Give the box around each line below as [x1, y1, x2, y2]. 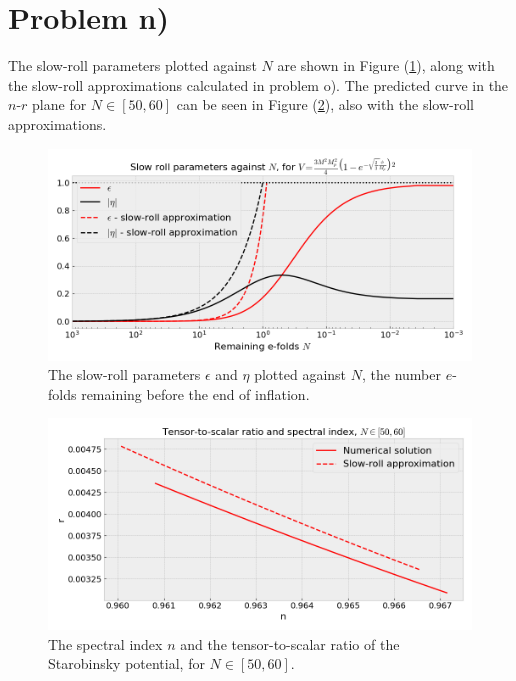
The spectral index [48, 633, 163, 654]
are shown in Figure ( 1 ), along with [277, 55, 495, 76]
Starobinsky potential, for [48, 653, 205, 674]
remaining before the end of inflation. [81, 383, 310, 404]
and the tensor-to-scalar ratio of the [180, 633, 400, 654]
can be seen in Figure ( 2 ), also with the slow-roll [176, 94, 474, 115]
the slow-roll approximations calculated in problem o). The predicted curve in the [8, 74, 509, 95]
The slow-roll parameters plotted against [8, 55, 257, 76]
